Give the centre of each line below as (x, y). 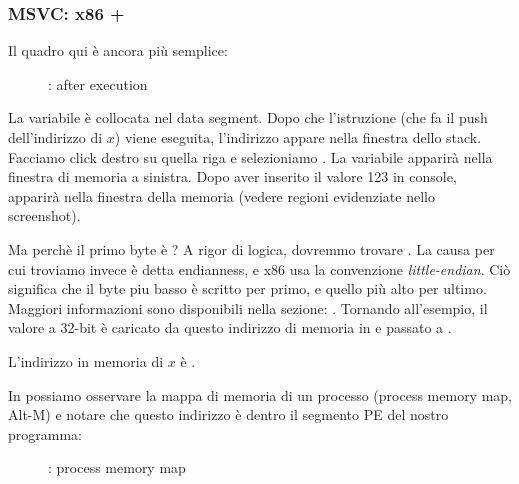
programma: (45, 433)
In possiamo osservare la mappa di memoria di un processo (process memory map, (260, 394)
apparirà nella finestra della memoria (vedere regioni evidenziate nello (221, 195)
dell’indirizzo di (55, 137)
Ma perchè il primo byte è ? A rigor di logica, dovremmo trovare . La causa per (251, 248)
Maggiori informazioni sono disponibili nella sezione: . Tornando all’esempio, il (248, 307)
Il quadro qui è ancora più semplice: (118, 50)
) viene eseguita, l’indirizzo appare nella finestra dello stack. (298, 137)
